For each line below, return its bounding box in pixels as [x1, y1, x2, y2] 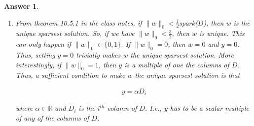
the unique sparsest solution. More [130, 49, 234, 60]
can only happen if [15, 39, 71, 49]
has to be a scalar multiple [170, 103, 249, 113]
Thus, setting [15, 49, 55, 60]
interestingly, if [15, 59, 61, 69]
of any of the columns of [15, 113, 89, 123]
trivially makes [76, 49, 121, 60]
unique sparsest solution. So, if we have [15, 28, 135, 38]
